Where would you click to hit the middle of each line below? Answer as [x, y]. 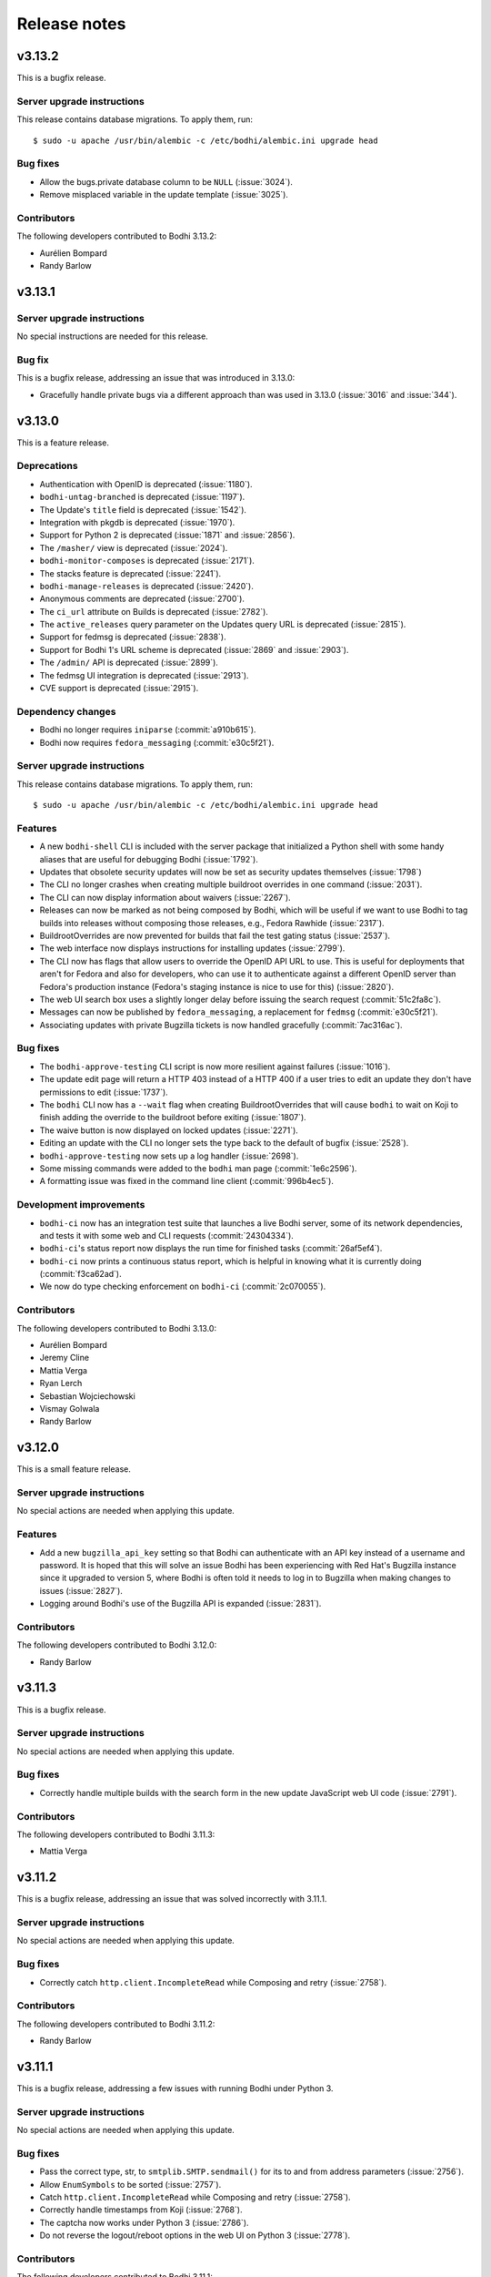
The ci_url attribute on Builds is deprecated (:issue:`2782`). [154, 611]
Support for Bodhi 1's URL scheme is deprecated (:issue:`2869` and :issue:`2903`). [194, 649]
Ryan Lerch [61, 1384]
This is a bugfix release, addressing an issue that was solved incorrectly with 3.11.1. [172, 1899]
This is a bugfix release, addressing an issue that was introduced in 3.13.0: [156, 378]
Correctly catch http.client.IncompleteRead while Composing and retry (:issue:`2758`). [213, 1982]
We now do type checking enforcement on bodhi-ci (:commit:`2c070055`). [183, 1287]
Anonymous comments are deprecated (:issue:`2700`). [142, 599]
